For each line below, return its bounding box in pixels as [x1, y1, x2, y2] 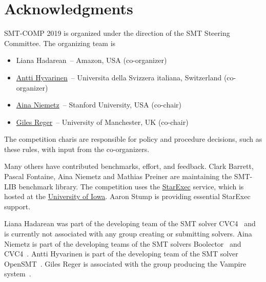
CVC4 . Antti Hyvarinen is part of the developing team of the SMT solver [4, 248, 238, 259]
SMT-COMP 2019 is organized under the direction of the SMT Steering [4, 28, 230, 38]
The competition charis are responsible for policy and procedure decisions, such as [4, 134, 262, 144]
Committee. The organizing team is [4, 37, 116, 48]
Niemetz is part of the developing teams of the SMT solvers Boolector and [4, 238, 241, 249]
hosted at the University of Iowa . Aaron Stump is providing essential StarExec [4, 191, 251, 202]
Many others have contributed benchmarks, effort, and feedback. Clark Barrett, [4, 161, 254, 171]
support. [4, 201, 31, 211]
